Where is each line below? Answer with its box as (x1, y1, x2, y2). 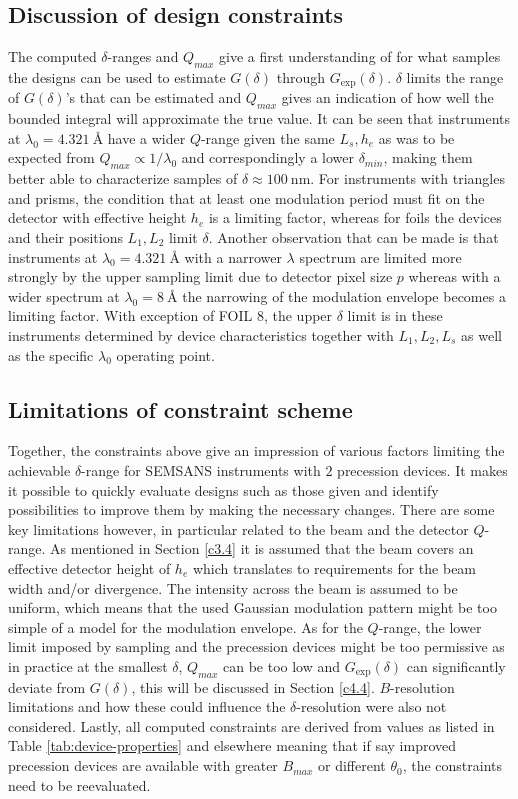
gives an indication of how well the (281, 87, 494, 108)
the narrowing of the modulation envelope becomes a (182, 285, 506, 306)
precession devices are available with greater (8, 755, 278, 776)
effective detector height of (8, 557, 171, 578)
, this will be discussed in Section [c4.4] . (131, 676, 375, 697)
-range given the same (200, 127, 335, 148)
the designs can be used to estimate (8, 67, 226, 87)
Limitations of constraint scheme (8, 393, 353, 424)
